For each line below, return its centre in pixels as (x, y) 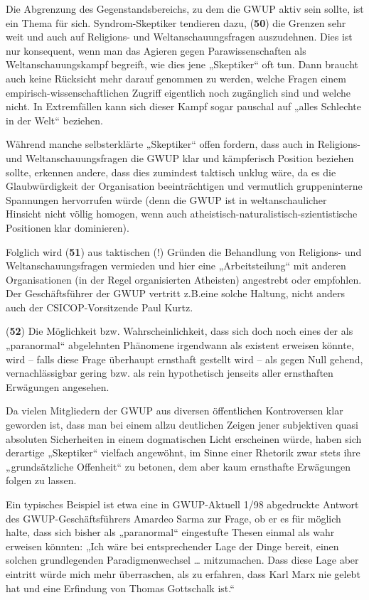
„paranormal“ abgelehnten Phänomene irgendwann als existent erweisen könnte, (180, 345)
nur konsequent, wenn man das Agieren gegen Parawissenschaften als (156, 50)
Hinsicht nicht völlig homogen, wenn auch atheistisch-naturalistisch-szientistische (182, 214)
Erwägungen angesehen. (58, 386)
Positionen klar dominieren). (68, 227)
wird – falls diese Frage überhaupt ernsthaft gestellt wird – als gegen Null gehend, (184, 359)
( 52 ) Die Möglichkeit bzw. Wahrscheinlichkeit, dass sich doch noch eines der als (180, 331)
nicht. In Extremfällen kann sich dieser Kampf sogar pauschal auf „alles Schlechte (184, 106)
